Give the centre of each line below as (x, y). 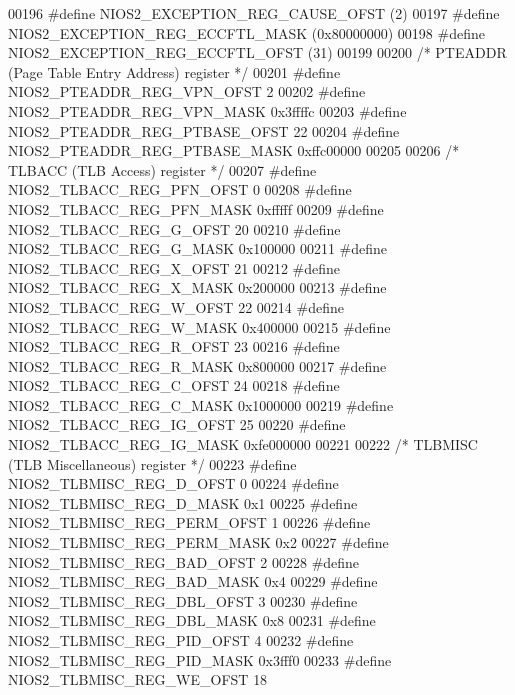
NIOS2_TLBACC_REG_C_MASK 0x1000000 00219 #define (201, 404)
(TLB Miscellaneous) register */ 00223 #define (152, 463)
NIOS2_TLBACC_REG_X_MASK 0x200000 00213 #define (197, 287)
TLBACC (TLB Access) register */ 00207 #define (162, 169)
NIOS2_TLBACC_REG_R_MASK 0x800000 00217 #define (197, 365)
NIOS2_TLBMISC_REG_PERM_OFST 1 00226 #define (189, 522)
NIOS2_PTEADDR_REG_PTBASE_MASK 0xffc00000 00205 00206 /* (234, 150)
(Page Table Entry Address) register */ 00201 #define (174, 71)
